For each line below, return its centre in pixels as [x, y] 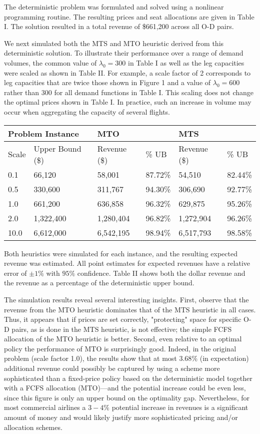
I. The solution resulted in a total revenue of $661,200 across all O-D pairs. [119, 26]
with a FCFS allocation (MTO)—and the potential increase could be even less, [125, 388]
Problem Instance [43, 133]
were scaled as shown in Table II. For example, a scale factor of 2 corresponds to [127, 72]
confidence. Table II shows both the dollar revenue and [161, 273]
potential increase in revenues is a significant [180, 407]
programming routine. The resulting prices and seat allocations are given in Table [129, 16]
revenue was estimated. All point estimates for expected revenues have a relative [127, 263]
